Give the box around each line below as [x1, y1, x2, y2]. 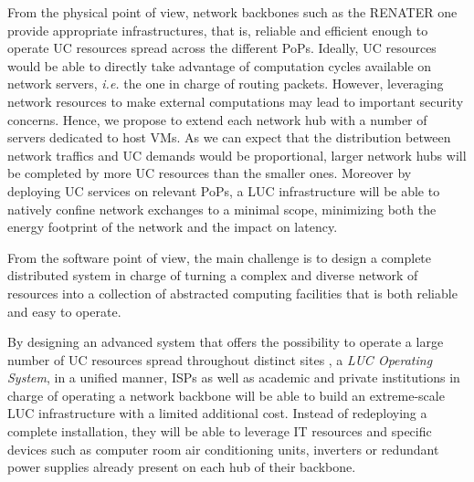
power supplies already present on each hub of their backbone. [7, 457, 356, 477]
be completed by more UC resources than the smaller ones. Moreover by [7, 163, 412, 183]
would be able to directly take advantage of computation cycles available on [7, 56, 432, 75]
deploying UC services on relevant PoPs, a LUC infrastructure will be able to [7, 181, 440, 200]
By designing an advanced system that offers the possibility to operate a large [7, 332, 444, 351]
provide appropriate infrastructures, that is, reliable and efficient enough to [7, 20, 428, 39]
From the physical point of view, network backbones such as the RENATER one [7, 3, 458, 21]
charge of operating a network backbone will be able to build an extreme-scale [7, 385, 445, 404]
